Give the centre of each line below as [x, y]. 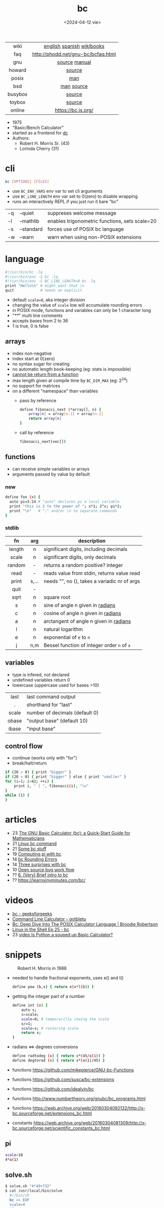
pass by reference [38, 400]
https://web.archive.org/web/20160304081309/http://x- [90, 1123]
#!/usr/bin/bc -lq [24, 272]
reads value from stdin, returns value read [92, 573]
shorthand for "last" [50, 704]
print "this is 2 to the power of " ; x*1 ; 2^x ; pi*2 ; [66, 506]
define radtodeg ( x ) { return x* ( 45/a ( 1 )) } [58, 1056]
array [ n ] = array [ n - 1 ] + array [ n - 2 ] [66, 414]
